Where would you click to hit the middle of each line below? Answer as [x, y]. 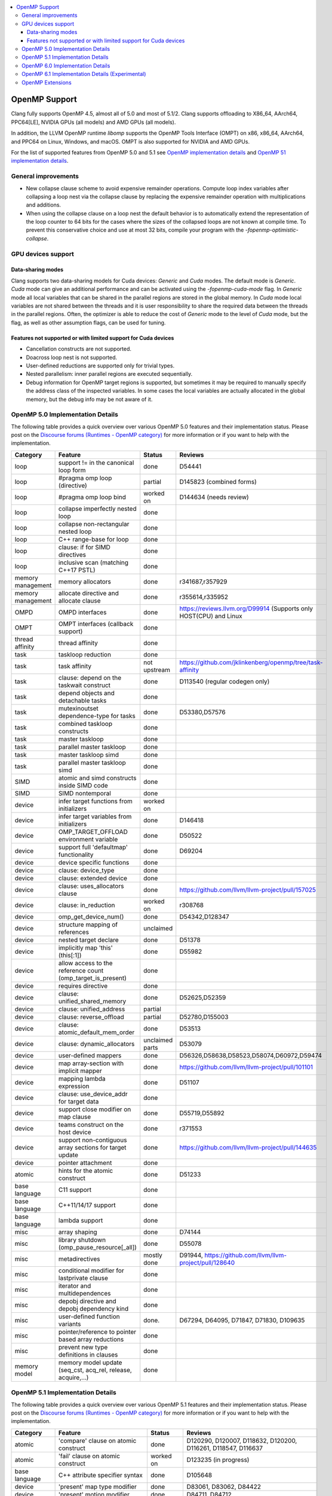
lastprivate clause [83, 1278]
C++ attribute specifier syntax [100, 1475]
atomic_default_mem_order [96, 1032]
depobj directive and [87, 1301]
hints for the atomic [86, 1170]
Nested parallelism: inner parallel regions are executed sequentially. [109, 374]
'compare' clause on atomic [97, 1440]
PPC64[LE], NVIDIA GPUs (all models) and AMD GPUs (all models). [93, 122]
